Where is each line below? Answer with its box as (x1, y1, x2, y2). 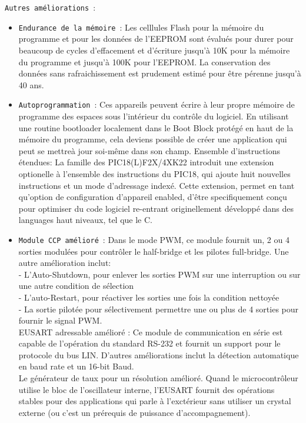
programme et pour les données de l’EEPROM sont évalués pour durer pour (18, 32, 294, 45)
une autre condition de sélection (18, 279, 134, 292)
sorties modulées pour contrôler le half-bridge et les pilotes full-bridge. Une (18, 245, 289, 257)
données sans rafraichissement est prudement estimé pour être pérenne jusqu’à (18, 67, 301, 79)
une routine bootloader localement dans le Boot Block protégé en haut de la (18, 121, 294, 134)
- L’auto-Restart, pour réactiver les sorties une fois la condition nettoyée (18, 291, 280, 303)
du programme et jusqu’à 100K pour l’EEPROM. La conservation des (18, 55, 271, 68)
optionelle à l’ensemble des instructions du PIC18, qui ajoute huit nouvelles (18, 167, 291, 179)
